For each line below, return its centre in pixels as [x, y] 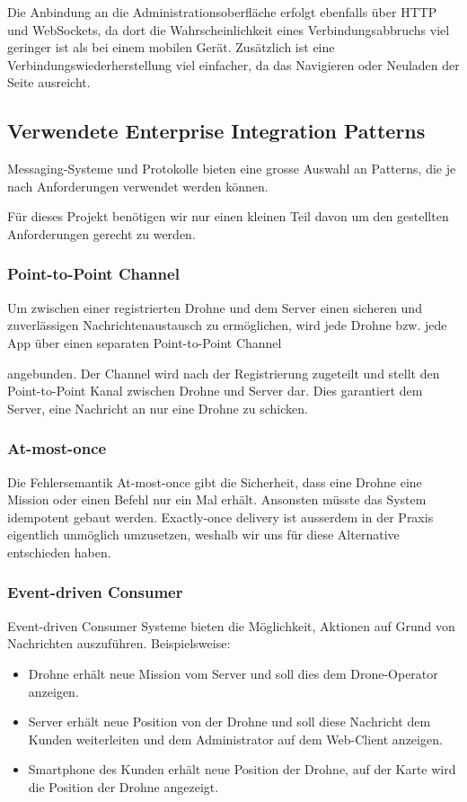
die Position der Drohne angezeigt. [123, 786]
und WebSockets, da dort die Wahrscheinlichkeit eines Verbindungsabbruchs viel [229, 29]
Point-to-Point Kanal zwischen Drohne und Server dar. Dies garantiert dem [215, 391]
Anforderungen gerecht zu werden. [101, 233]
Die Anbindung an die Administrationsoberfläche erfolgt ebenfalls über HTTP [222, 12]
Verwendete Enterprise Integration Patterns [216, 131]
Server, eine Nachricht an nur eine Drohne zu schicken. [158, 408]
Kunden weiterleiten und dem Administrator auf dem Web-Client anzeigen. [235, 739]
